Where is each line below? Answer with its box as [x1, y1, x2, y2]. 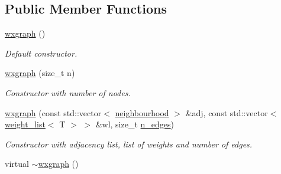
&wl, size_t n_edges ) [95, 118, 175, 130]
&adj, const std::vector [185, 106, 268, 119]
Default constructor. [5, 47, 77, 59]
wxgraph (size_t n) [5, 67, 75, 79]
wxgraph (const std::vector [5, 106, 102, 119]
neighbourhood [115, 106, 169, 119]
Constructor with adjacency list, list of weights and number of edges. [5, 137, 253, 150]
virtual [5, 157, 29, 170]
